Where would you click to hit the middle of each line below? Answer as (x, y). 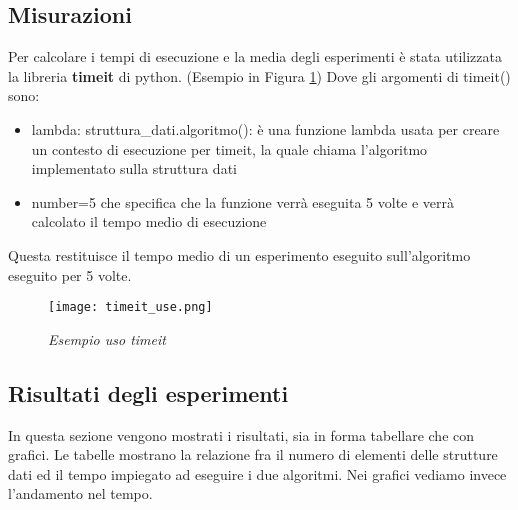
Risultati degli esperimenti (148, 392)
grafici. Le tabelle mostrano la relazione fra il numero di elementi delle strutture (253, 454)
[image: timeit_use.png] (130, 307)
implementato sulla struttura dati (134, 168)
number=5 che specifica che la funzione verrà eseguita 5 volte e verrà (243, 201)
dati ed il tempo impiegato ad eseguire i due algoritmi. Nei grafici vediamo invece (257, 473)
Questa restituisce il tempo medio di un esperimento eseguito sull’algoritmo (239, 254)
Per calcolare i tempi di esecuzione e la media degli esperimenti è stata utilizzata (255, 56)
